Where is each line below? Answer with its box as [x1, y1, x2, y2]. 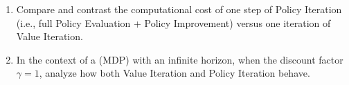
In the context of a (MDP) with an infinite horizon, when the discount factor [16, 52, 343, 66]
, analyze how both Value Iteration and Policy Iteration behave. [39, 66, 310, 80]
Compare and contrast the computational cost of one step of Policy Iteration [16, 2, 342, 16]
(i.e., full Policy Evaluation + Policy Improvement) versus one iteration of [16, 15, 331, 30]
